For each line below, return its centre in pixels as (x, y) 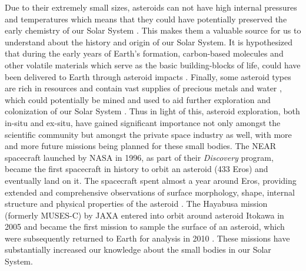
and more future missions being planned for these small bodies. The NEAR (141, 146)
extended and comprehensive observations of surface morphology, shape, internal (150, 192)
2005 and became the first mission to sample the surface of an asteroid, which (145, 227)
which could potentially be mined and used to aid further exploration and (138, 99)
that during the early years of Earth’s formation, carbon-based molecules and (144, 53)
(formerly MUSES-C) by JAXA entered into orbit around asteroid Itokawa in (144, 215)
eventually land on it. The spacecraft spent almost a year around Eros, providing (151, 180)
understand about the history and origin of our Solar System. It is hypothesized (149, 42)
